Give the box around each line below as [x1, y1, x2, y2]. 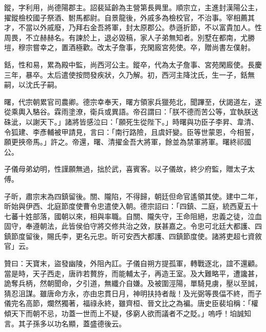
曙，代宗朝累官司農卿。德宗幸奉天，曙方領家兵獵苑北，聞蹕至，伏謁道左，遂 [4, 96, 262, 107]
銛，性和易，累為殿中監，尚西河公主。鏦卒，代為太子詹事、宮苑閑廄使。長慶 [4, 59, 262, 69]
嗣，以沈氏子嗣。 [4, 79, 61, 90]
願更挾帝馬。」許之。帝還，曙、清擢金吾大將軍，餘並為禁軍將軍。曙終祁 [4, 136, 244, 147]
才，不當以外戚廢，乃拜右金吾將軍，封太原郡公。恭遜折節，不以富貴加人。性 [4, 22, 262, 33]
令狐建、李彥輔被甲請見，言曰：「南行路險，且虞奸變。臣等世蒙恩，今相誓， [4, 126, 258, 137]
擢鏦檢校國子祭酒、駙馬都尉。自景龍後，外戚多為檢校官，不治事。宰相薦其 [4, 12, 255, 22]
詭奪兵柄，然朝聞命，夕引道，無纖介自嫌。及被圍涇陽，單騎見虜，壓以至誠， [4, 278, 262, 289]
